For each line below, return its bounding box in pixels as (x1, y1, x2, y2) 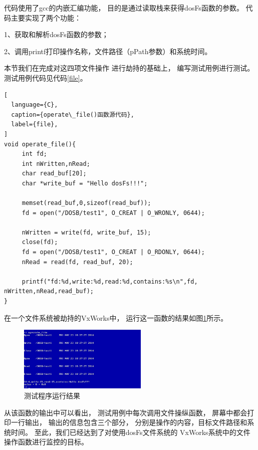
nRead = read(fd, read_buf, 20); (22, 258, 133, 266)
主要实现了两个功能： (11, 12, 81, 23)
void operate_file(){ (4, 140, 76, 148)
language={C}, (11, 101, 58, 109)
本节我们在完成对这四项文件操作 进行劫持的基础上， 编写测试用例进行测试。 (4, 63, 254, 73)
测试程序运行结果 (24, 390, 80, 401)
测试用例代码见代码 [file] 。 (4, 72, 87, 83)
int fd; (22, 150, 47, 158)
